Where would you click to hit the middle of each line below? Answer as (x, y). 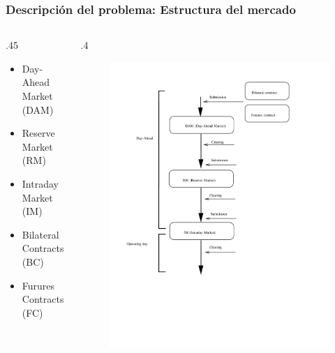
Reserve (38, 133)
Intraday (40, 183)
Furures (38, 285)
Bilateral (40, 234)
